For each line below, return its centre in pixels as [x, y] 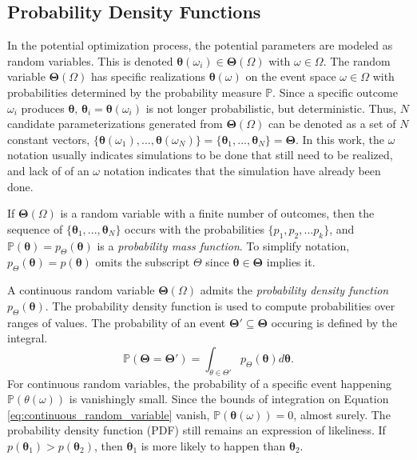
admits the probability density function [294, 290]
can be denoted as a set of [332, 124]
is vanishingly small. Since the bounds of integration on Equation [229, 399]
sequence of [35, 228]
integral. [28, 338]
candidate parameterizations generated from [115, 124]
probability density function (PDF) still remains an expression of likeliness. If [197, 430]
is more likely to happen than [213, 445]
